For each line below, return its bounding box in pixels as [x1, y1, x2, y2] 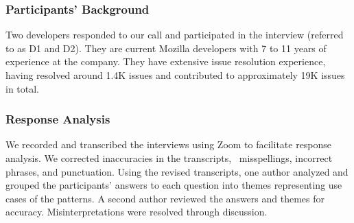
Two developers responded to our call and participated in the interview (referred [5, 27, 344, 42]
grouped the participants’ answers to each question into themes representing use [5, 178, 342, 192]
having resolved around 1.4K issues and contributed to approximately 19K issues [5, 68, 345, 82]
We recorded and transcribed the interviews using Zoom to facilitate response [5, 137, 332, 152]
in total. [5, 81, 40, 95]
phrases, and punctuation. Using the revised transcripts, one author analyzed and [5, 164, 349, 178]
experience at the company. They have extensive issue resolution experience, [5, 54, 326, 69]
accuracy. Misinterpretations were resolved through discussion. [5, 204, 268, 219]
